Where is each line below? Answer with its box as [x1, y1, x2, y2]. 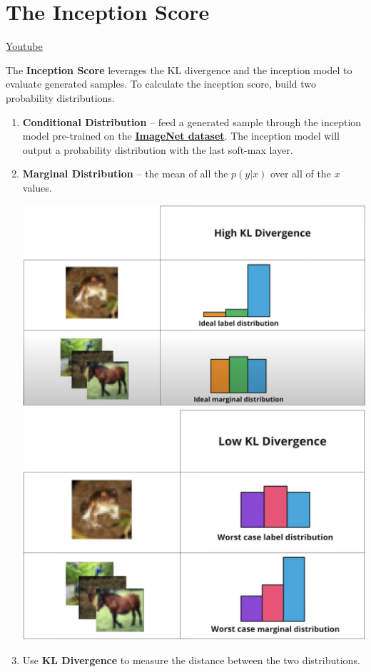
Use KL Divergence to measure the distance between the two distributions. [22, 652, 360, 667]
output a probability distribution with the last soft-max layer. [22, 142, 293, 157]
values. [22, 180, 52, 195]
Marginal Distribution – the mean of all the [22, 166, 228, 181]
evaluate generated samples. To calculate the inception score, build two [6, 76, 317, 91]
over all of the [270, 166, 331, 181]
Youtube [6, 38, 43, 53]
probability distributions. [6, 90, 115, 105]
